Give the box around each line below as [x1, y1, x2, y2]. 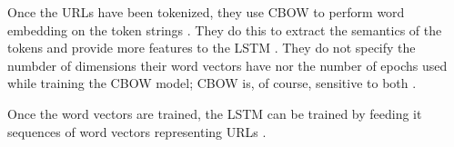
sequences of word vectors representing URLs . [7, 122, 267, 141]
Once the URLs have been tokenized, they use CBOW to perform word [7, 3, 405, 21]
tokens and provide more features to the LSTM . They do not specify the [7, 38, 416, 57]
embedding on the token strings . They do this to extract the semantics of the [7, 20, 442, 39]
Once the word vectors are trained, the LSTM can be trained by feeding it [7, 103, 422, 122]
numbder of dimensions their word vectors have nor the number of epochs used [7, 55, 448, 74]
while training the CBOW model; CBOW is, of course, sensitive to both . [7, 73, 417, 93]
